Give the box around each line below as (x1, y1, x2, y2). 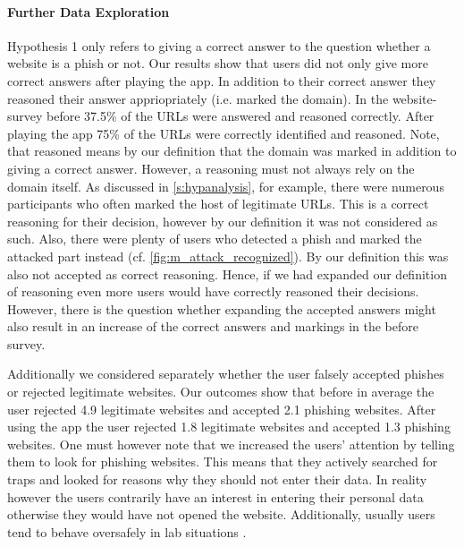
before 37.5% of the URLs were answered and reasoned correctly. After (46, 107, 434, 125)
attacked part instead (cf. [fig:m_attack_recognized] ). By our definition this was (7, 246, 449, 265)
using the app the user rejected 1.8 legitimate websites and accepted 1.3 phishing (7, 417, 451, 436)
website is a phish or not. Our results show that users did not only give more (7, 54, 428, 73)
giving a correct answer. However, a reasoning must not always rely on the (7, 158, 415, 177)
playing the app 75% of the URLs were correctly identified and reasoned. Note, (7, 124, 440, 142)
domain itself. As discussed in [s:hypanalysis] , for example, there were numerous (7, 176, 444, 195)
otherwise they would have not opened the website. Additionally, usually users (7, 505, 435, 524)
